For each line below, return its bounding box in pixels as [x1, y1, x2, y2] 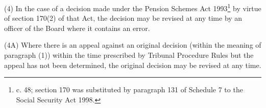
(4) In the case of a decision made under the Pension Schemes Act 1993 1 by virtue [4, 2, 261, 13]
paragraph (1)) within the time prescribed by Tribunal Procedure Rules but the [4, 50, 254, 60]
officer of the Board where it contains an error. [4, 22, 150, 33]
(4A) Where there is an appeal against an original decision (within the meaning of [4, 40, 261, 50]
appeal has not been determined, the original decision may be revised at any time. [4, 59, 261, 70]
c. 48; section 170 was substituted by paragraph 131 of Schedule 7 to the [16, 84, 243, 95]
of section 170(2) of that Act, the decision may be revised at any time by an [4, 13, 243, 23]
